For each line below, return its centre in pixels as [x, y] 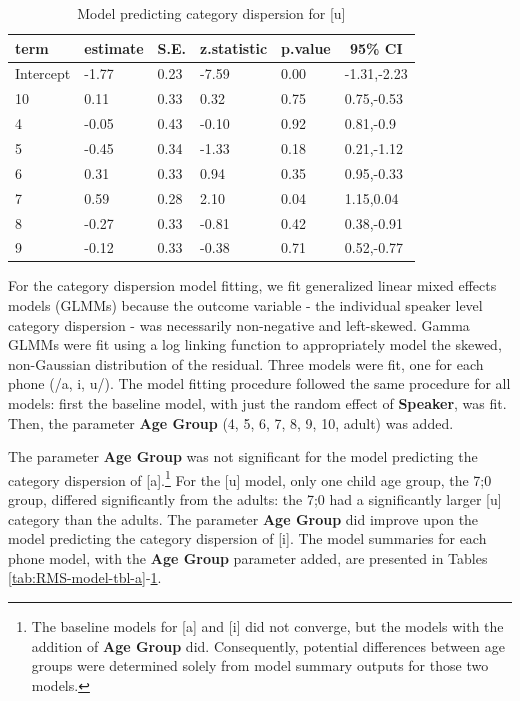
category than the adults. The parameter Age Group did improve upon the [243, 518]
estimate [114, 47]
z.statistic [234, 47]
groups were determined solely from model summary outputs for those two [260, 665]
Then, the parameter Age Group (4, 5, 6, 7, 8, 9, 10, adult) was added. [231, 422]
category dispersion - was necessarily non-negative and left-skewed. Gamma [239, 324]
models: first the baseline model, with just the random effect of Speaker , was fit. [257, 403]
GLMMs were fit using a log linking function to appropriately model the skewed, [255, 344]
